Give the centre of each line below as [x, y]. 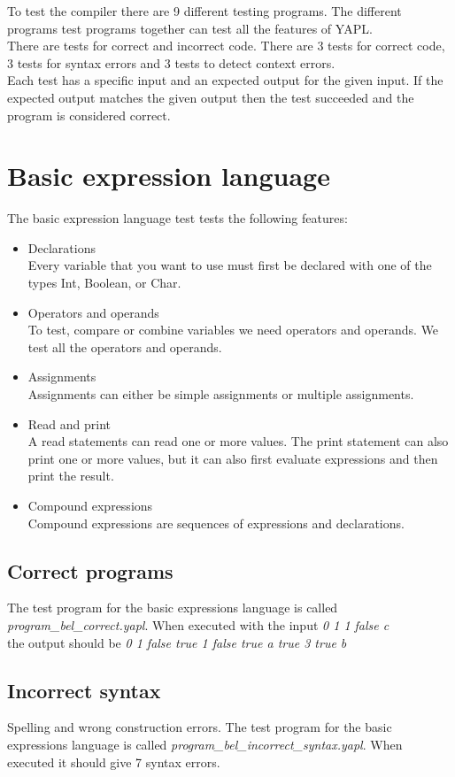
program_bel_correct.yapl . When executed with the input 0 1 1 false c [198, 624]
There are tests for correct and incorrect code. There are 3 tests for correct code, [226, 46]
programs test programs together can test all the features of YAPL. [190, 28]
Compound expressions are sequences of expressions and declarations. [216, 523]
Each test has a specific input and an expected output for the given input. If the [225, 80]
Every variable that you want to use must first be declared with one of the [230, 265]
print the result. [71, 476]
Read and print [69, 423]
